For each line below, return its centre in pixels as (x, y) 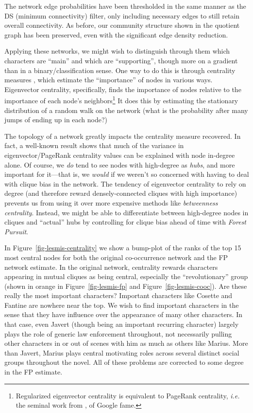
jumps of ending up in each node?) (56, 120)
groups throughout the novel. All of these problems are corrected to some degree (124, 362)
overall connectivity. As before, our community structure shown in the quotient (122, 25)
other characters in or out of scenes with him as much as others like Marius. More (126, 343)
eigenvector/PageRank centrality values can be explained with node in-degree (120, 155)
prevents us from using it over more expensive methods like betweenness (111, 202)
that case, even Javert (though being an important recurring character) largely (122, 324)
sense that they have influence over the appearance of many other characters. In (123, 314)
